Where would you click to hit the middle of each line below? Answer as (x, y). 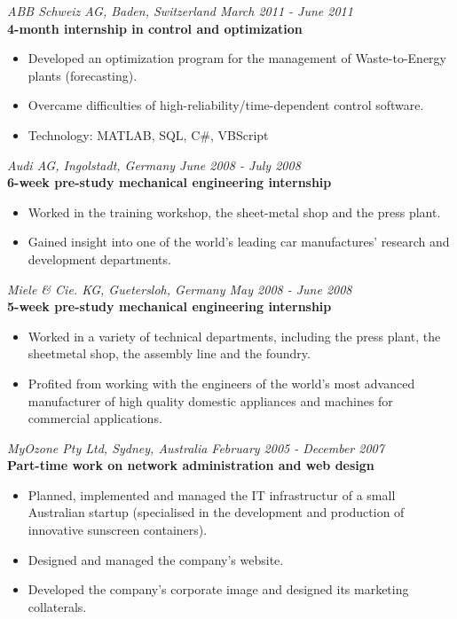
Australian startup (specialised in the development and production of (216, 512)
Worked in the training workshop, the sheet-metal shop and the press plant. (234, 212)
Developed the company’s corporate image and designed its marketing (218, 589)
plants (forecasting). (83, 75)
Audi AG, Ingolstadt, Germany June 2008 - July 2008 (154, 165)
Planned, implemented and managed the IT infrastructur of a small (212, 494)
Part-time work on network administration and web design (191, 465)
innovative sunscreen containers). (118, 530)
